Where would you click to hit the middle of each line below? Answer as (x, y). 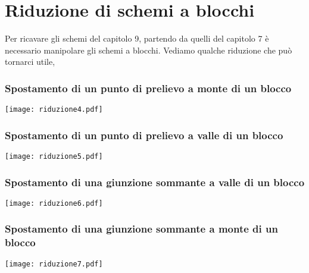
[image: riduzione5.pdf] (54, 156)
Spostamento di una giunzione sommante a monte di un (141, 229)
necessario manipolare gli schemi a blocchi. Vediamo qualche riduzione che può (149, 50)
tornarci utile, (30, 62)
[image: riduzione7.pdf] (54, 264)
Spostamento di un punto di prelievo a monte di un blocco (148, 88)
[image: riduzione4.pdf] (54, 110)
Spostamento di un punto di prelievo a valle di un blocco (144, 135)
